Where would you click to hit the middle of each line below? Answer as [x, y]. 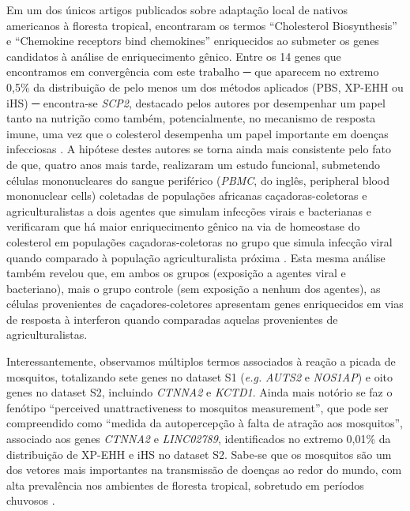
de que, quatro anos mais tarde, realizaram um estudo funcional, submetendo [193, 164]
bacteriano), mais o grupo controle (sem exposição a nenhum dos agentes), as [194, 288]
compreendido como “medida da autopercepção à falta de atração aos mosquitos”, [205, 423]
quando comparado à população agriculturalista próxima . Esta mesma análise [196, 257]
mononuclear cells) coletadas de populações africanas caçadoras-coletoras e [187, 195]
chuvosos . [31, 500]
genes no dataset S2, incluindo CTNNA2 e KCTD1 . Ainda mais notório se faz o [199, 392]
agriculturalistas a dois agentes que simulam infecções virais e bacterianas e [189, 210]
